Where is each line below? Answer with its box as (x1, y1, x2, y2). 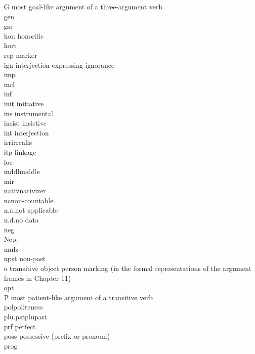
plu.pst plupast (4, 311, 47, 321)
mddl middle (4, 166, 40, 177)
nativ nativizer (4, 185, 46, 196)
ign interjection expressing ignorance (4, 59, 115, 70)
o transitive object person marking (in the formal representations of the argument (4, 263, 252, 273)
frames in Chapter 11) (4, 272, 71, 283)
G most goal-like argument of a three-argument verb (4, 1, 163, 11)
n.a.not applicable (4, 205, 58, 215)
